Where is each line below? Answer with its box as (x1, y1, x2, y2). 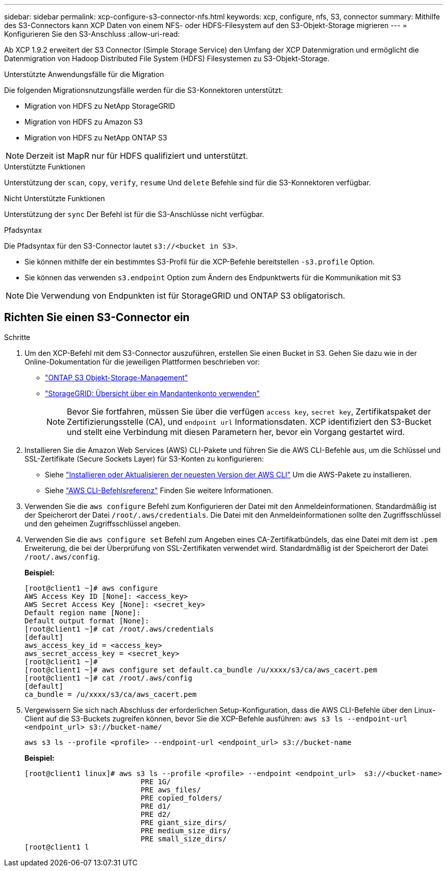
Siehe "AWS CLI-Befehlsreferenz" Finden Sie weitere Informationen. (45, 486, 274, 495)
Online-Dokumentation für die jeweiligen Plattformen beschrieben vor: (24, 357, 260, 366)
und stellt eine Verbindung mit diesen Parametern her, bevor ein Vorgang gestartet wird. (67, 426, 405, 437)
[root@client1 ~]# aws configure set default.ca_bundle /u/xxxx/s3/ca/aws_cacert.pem (24, 665, 378, 674)
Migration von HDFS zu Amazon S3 (24, 117, 143, 126)
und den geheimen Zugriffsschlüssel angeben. (24, 519, 181, 528)
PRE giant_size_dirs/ (140, 818, 227, 827)
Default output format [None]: (24, 616, 150, 625)
